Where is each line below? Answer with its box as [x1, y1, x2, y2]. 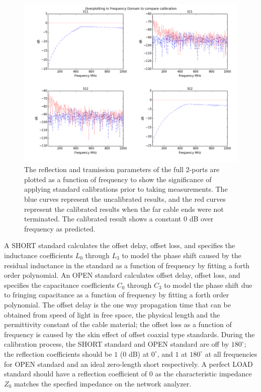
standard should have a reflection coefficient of [4, 368, 147, 379]
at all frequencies [205, 348, 257, 359]
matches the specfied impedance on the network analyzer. [14, 378, 192, 388]
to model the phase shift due [164, 279, 252, 290]
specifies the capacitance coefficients [4, 279, 115, 290]
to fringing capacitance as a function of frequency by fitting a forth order [4, 289, 229, 300]
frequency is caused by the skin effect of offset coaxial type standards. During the [4, 329, 255, 339]
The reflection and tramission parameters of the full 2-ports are [24, 164, 220, 175]
